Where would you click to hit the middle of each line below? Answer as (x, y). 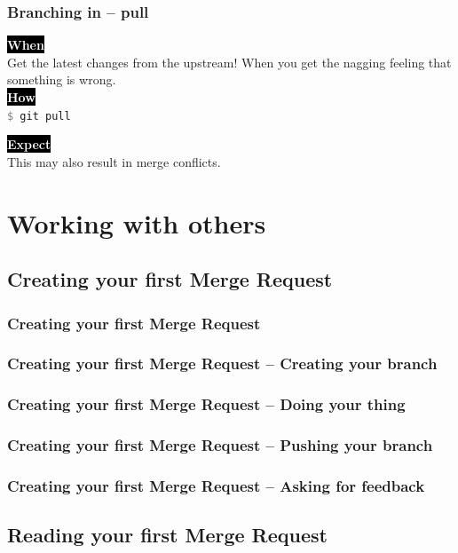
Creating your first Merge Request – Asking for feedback (216, 485)
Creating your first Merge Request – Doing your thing (206, 404)
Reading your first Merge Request (167, 535)
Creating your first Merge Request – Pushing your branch (220, 445)
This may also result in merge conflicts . (114, 161)
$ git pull (39, 116)
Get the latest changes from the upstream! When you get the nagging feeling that (229, 62)
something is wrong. (62, 79)
